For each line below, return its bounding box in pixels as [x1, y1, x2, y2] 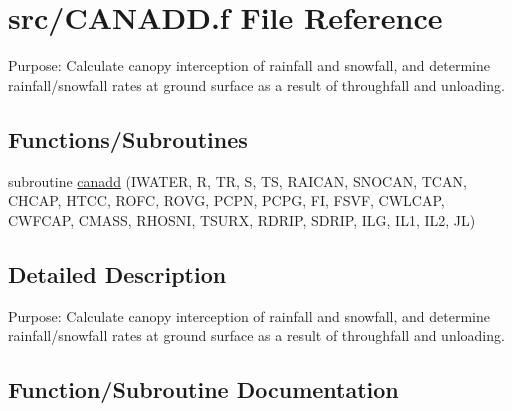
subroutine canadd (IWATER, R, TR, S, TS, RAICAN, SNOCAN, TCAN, [8, 170, 467, 191]
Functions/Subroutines [8, 123, 248, 154]
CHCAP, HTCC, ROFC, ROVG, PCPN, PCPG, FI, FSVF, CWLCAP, [8, 190, 445, 211]
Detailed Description [8, 258, 227, 289]
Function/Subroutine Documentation [8, 374, 399, 405]
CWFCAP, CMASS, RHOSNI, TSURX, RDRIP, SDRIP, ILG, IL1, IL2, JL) [8, 209, 476, 230]
